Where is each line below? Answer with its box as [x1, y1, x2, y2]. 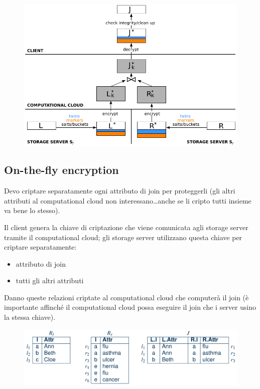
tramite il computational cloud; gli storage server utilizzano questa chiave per [4, 232, 242, 242]
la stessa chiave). [4, 312, 56, 322]
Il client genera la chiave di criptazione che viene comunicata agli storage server [4, 222, 248, 232]
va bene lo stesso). [4, 205, 60, 216]
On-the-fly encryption [4, 162, 119, 177]
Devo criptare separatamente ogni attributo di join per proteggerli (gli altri [4, 185, 235, 196]
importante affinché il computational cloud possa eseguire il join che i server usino [4, 302, 256, 312]
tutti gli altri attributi [16, 275, 84, 286]
